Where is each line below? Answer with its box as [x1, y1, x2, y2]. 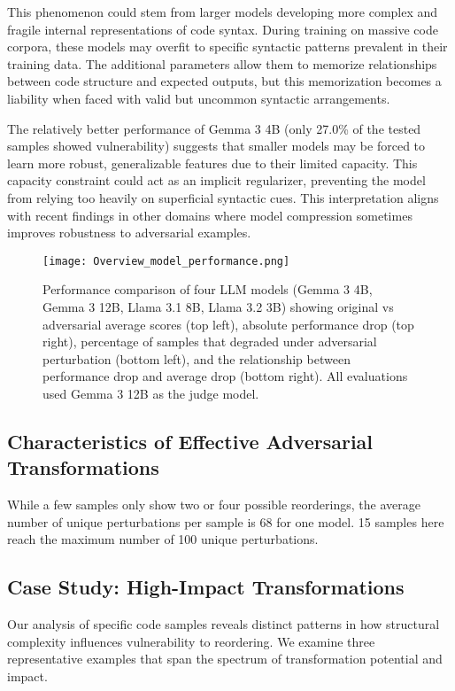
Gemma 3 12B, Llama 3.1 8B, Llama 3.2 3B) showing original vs [42, 297, 394, 315]
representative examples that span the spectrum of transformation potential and [7, 649, 443, 668]
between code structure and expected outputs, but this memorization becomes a [7, 72, 442, 90]
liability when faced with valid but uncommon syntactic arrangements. [7, 89, 390, 107]
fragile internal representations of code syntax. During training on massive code [7, 19, 438, 38]
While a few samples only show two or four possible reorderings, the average [7, 495, 420, 514]
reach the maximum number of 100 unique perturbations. [7, 530, 319, 548]
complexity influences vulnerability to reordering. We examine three [7, 632, 375, 650]
